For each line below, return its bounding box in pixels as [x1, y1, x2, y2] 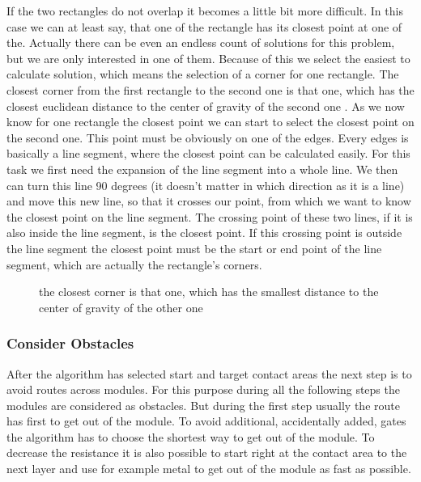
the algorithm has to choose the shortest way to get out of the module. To [6, 428, 375, 445]
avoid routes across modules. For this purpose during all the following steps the [6, 381, 400, 398]
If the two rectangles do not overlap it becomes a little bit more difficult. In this [6, 2, 403, 19]
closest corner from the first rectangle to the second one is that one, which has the [6, 81, 415, 98]
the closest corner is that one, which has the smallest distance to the [39, 283, 379, 300]
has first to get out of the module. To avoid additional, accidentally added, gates [6, 412, 406, 429]
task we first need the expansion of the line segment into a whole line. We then [6, 160, 398, 177]
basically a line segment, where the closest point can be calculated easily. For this [6, 145, 410, 162]
